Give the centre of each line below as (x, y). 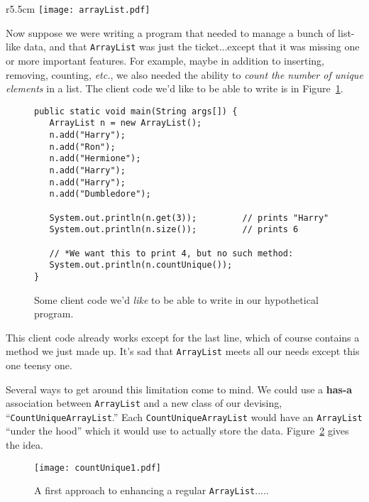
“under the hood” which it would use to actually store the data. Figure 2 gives (177, 431)
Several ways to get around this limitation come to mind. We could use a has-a (179, 389)
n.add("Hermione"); (95, 159)
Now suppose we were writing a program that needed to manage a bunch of (170, 32)
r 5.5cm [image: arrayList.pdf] (78, 9)
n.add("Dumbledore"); (100, 194)
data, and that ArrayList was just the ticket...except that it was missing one (192, 47)
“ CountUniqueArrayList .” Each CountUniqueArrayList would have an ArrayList (184, 416)
